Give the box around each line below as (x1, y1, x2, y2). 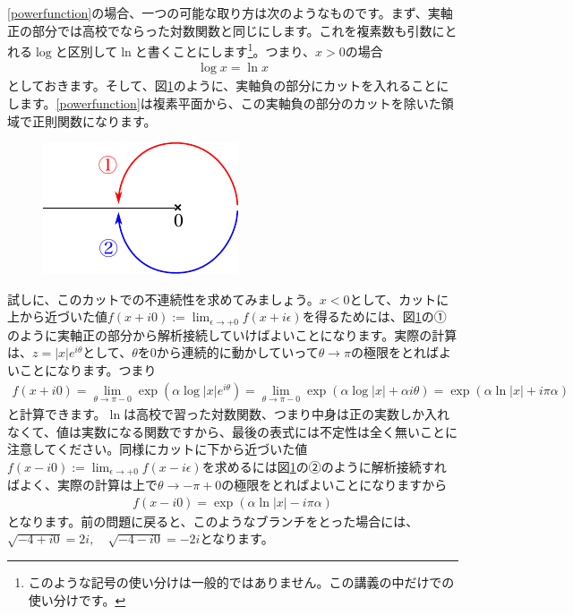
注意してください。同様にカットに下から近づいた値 (7, 440, 308, 458)
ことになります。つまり (19, 361, 157, 380)
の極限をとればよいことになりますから (221, 475, 448, 494)
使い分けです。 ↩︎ (28, 590, 126, 609)
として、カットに (349, 289, 449, 308)
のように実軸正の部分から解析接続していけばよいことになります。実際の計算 (7, 325, 458, 344)
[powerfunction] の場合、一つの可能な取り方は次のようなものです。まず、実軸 (7, 4, 453, 21)
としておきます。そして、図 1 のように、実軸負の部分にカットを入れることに (7, 76, 449, 95)
